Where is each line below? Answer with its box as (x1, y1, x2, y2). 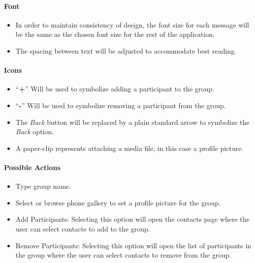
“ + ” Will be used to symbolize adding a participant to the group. (15, 84, 215, 94)
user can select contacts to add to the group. (15, 223, 150, 234)
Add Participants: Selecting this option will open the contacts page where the (15, 214, 250, 224)
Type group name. (15, 181, 71, 191)
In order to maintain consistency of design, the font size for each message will (15, 19, 249, 29)
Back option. (15, 126, 54, 137)
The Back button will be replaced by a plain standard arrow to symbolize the (15, 117, 250, 127)
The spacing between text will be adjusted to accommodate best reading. (15, 45, 237, 56)
